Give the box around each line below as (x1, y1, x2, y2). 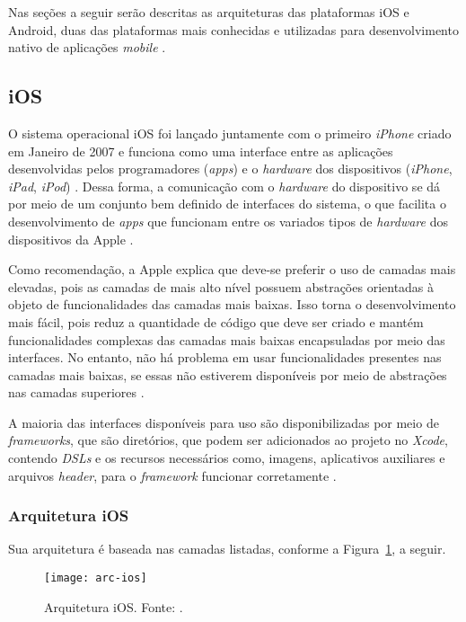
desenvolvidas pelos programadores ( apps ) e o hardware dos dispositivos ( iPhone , (8, 159, 453, 178)
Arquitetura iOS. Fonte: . (44, 597, 183, 616)
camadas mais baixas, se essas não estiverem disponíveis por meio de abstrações (8, 365, 447, 384)
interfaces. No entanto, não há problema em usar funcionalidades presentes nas (8, 348, 442, 367)
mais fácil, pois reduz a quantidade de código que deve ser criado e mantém (8, 312, 424, 331)
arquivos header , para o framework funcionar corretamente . (8, 466, 337, 484)
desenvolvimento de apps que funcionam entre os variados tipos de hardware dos (8, 211, 448, 230)
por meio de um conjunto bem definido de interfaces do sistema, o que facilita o (8, 194, 446, 213)
